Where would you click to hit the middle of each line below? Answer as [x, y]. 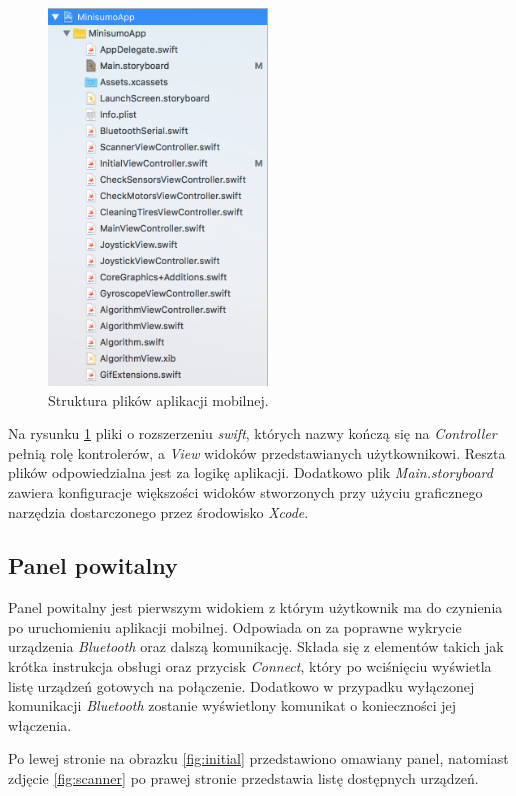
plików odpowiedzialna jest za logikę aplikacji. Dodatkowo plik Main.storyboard [250, 472]
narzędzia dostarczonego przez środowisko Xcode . [158, 511]
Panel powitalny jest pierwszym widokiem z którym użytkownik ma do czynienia [255, 607]
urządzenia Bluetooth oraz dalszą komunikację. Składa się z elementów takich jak [256, 646]
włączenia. [40, 724]
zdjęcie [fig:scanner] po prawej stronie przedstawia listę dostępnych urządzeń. [243, 778]
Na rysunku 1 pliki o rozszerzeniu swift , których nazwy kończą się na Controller [252, 433]
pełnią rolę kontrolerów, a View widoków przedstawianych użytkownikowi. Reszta [257, 452]
